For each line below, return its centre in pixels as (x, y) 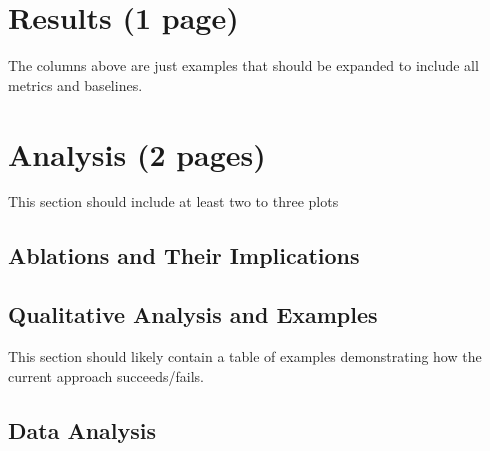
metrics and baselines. (75, 84)
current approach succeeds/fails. (106, 375)
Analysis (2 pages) (137, 153)
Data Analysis (82, 429)
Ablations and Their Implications (184, 255)
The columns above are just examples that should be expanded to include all (243, 65)
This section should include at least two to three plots (173, 201)
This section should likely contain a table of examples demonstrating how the (245, 356)
